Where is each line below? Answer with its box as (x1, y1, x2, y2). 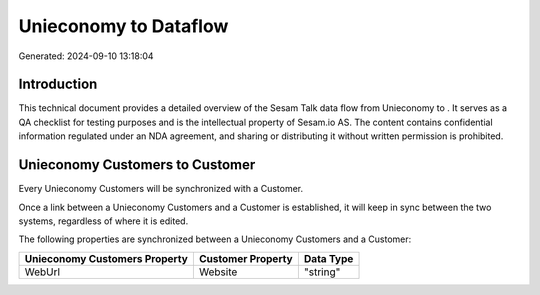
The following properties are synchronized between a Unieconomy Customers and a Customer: (18, 233, 412, 245)
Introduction (18, 76, 98, 93)
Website (198, 265, 238, 279)
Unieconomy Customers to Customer (18, 156, 256, 174)
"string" (303, 265, 341, 279)
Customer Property (198, 251, 294, 265)
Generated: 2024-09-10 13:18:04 (18, 50, 154, 62)
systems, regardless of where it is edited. (18, 215, 189, 227)
